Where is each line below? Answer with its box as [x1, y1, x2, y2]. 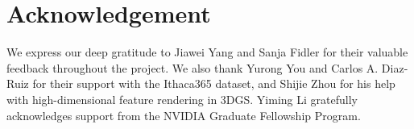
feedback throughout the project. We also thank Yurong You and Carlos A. [6, 59, 379, 76]
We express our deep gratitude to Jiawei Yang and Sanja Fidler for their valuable [6, 44, 408, 60]
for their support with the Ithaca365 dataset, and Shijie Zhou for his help [32, 75, 395, 92]
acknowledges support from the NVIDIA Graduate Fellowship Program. [6, 106, 361, 123]
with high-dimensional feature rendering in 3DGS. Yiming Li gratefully [6, 90, 358, 107]
